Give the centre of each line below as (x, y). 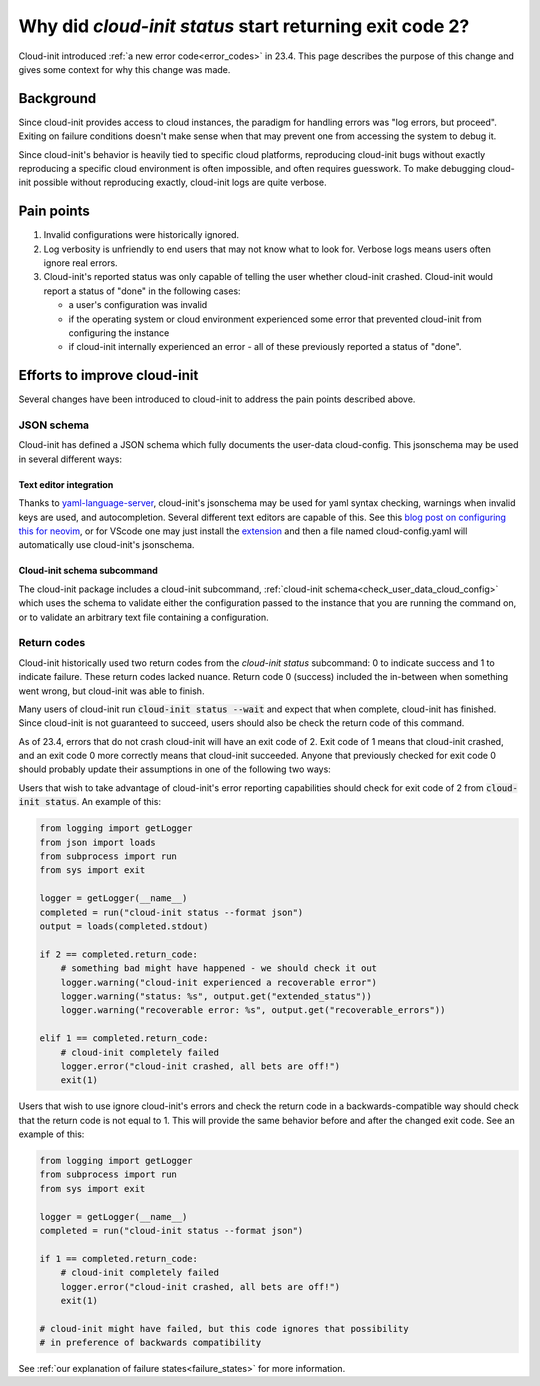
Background (57, 98)
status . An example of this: (103, 802)
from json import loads (98, 842)
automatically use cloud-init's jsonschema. (106, 545)
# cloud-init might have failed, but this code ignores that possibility (224, 1328)
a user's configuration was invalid (138, 305)
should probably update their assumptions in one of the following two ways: (175, 769)
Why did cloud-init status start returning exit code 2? (244, 26)
